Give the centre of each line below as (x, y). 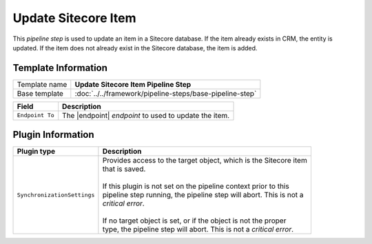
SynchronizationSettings (56, 195)
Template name (42, 84)
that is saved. (124, 169)
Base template (40, 93)
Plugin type (36, 152)
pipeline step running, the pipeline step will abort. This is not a (203, 195)
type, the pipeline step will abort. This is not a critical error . (198, 230)
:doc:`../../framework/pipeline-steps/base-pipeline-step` (166, 93)
